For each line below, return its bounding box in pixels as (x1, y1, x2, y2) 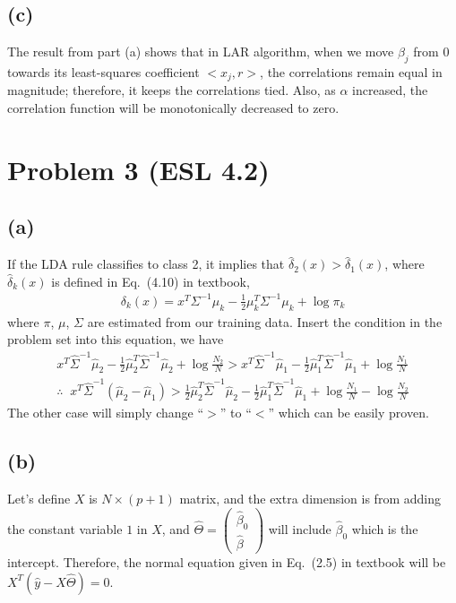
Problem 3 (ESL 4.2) (7, 151, 270, 187)
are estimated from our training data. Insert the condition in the (87, 312, 443, 331)
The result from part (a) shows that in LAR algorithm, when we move (7, 42, 394, 61)
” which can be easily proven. (268, 403, 429, 422)
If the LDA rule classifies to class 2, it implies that (7, 254, 285, 273)
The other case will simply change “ (7, 403, 204, 422)
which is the (351, 519, 418, 538)
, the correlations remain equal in (260, 63, 443, 81)
